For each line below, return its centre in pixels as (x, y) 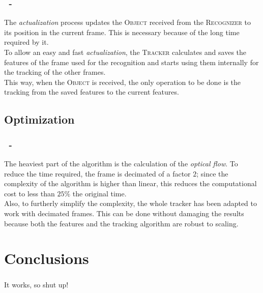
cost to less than (30, 193)
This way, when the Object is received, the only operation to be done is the (123, 82)
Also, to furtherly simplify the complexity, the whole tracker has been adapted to (131, 203)
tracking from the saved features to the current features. (92, 92)
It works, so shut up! (36, 285)
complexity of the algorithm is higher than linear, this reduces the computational (130, 183)
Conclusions (47, 258)
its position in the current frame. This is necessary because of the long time (122, 32)
